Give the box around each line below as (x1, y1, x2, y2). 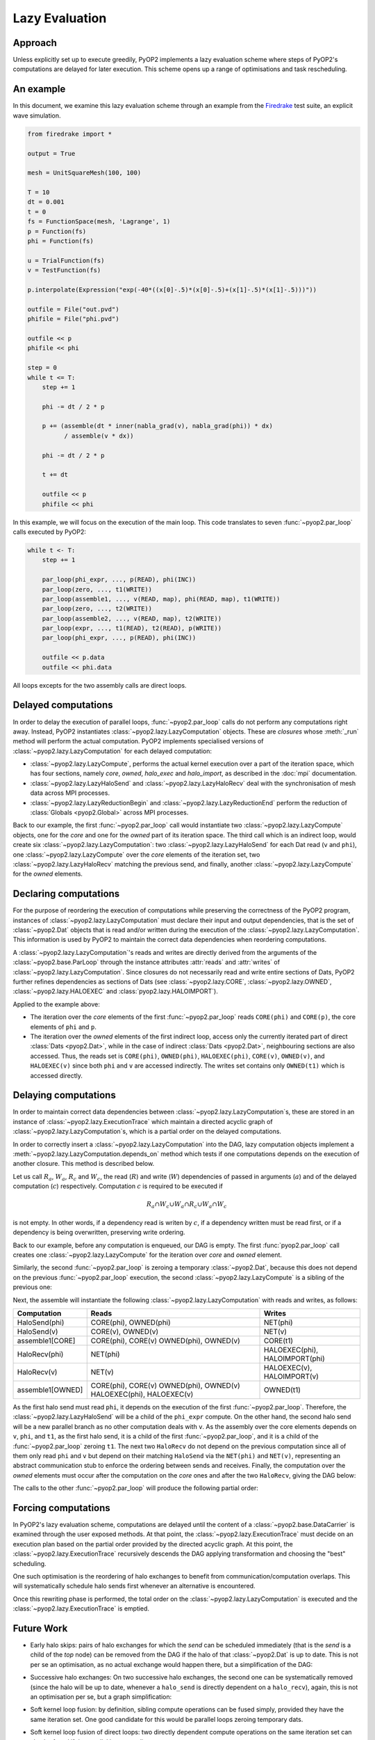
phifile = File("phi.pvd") (27, 315, 119, 323)
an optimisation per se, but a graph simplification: (30, 1693, 172, 1701)
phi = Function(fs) (27, 237, 94, 245)
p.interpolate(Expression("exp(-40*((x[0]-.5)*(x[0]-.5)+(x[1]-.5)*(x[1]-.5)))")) (27, 285, 317, 294)
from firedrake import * (27, 129, 112, 138)
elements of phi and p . (30, 1022, 97, 1031)
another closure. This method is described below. (12, 1160, 155, 1168)
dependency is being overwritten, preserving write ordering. (12, 1228, 185, 1237)
